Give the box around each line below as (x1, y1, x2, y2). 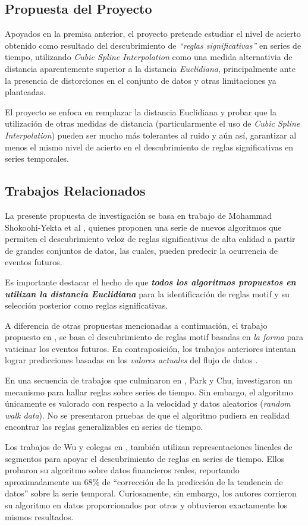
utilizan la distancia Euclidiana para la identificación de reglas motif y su (5, 287, 290, 300)
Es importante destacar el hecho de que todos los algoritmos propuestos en (5, 275, 296, 288)
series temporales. (5, 152, 70, 165)
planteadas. (5, 86, 46, 98)
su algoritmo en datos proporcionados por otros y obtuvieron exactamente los (5, 499, 288, 511)
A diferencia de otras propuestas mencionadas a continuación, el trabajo (5, 319, 268, 331)
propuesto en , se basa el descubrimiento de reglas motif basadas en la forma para (5, 331, 303, 343)
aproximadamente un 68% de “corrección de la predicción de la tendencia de (5, 475, 283, 488)
